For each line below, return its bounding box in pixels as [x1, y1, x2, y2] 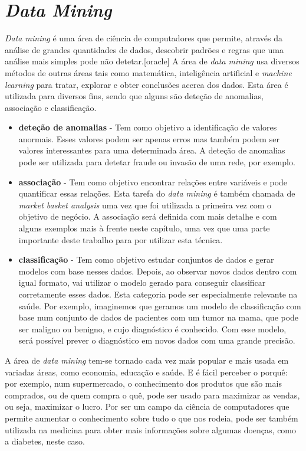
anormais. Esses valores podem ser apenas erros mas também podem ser [18, 132, 279, 145]
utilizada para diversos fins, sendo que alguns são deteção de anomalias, [5, 90, 264, 102]
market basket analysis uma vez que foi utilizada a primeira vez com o [18, 198, 272, 211]
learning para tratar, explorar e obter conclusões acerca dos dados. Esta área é [5, 78, 288, 90]
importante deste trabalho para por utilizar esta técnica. [18, 233, 223, 246]
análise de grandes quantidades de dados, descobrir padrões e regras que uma [5, 43, 284, 55]
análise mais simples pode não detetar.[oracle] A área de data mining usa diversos [5, 55, 300, 67]
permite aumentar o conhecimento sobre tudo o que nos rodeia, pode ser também [5, 411, 298, 424]
